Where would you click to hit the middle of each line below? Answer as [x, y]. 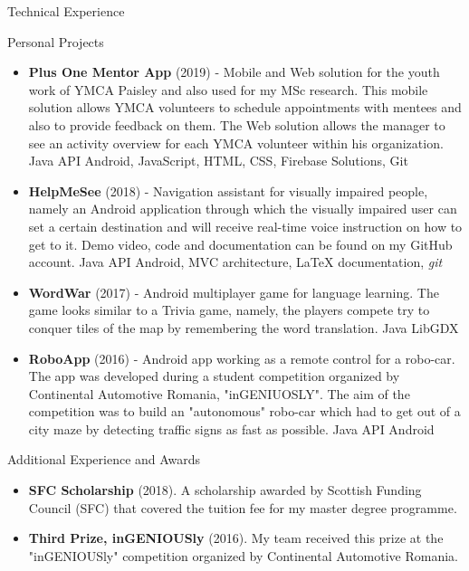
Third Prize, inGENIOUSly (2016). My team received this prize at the [236, 538]
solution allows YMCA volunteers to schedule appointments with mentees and [245, 107]
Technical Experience [66, 11]
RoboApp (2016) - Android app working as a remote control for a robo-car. [242, 358]
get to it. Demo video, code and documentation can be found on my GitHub [240, 244]
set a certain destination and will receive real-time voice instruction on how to [245, 226]
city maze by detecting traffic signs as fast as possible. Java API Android [231, 428]
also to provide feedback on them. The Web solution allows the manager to [237, 124]
